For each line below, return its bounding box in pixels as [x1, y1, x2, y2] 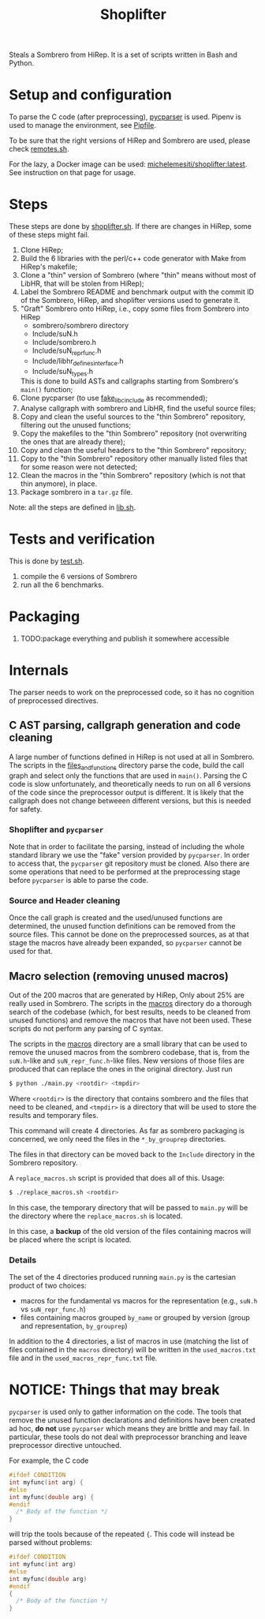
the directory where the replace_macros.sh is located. [9, 1211, 183, 1221]
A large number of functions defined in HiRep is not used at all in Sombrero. [9, 752, 255, 761]
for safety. [9, 804, 43, 813]
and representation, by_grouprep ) [20, 1322, 129, 1331]
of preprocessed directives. [9, 696, 99, 705]
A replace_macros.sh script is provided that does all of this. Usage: [9, 1173, 226, 1183]
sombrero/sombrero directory [32, 321, 129, 331]
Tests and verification [9, 530, 155, 548]
